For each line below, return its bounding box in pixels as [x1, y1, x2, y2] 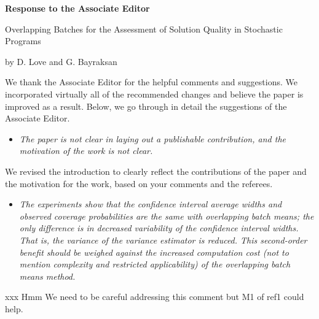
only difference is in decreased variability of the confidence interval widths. [19, 221, 299, 234]
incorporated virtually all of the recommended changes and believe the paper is [5, 87, 304, 100]
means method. [19, 269, 76, 282]
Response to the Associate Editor [5, 2, 150, 14]
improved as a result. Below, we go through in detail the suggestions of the [5, 99, 287, 112]
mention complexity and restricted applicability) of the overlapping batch [19, 258, 291, 271]
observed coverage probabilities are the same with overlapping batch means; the [19, 209, 314, 222]
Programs [5, 34, 41, 47]
